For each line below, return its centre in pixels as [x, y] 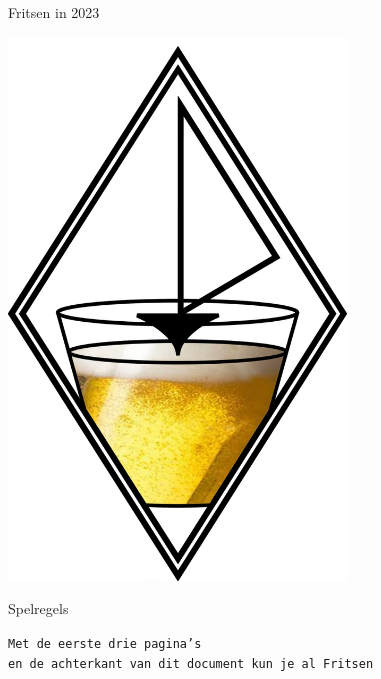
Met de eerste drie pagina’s [105, 644]
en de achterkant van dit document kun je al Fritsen [191, 663]
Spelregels [38, 608]
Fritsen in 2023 [54, 12]
